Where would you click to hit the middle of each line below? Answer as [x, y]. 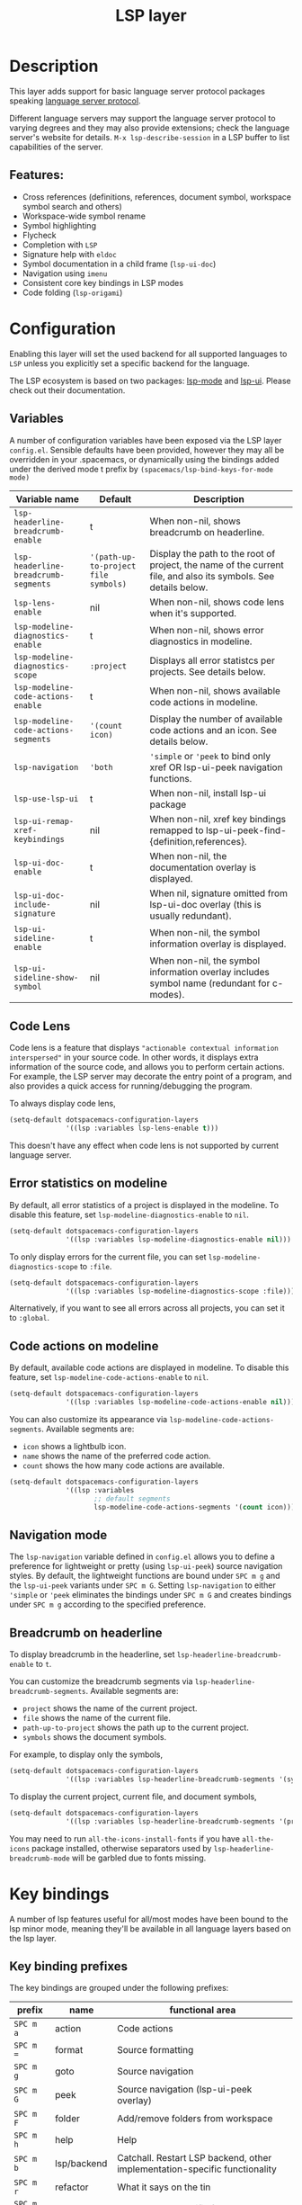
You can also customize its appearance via [89, 1419]
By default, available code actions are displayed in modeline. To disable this [149, 1367]
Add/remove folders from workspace [195, 2119]
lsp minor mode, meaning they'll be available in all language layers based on [151, 1928]
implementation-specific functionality [196, 2169]
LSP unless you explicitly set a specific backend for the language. [129, 363]
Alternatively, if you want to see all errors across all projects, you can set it [147, 1308]
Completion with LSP [60, 245]
